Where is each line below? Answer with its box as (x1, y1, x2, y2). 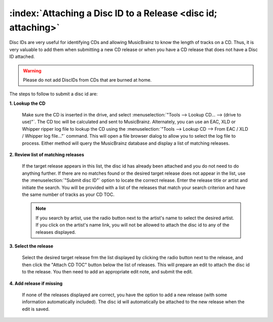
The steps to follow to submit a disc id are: (9, 91, 98, 97)
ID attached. (9, 54, 35, 60)
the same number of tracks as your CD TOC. (22, 191, 115, 197)
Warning (23, 67, 41, 73)
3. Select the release (9, 243, 54, 249)
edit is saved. (22, 306, 50, 312)
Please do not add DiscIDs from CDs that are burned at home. (23, 76, 152, 83)
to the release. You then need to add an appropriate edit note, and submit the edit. (22, 269, 193, 275)
